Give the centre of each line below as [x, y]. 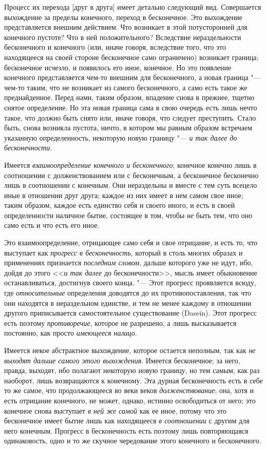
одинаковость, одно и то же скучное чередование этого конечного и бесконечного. [133, 441]
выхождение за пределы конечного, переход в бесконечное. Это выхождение [123, 17]
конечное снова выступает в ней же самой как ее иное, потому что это [116, 410]
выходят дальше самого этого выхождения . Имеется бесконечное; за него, [122, 360]
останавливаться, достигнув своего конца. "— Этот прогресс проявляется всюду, [130, 282]
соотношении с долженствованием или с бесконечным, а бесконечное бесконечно [131, 175]
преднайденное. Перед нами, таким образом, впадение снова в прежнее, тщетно [129, 97]
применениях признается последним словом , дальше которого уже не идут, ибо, [129, 262]
